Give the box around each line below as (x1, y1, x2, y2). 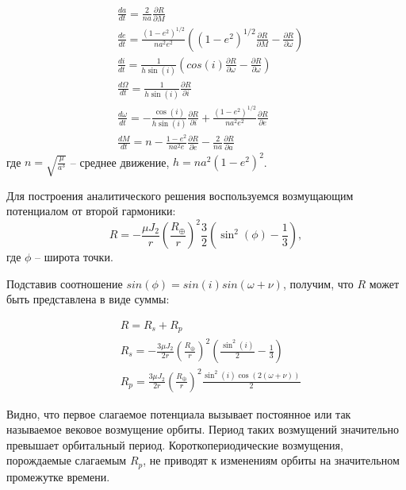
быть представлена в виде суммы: (6, 291, 170, 307)
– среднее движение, (70, 153, 170, 170)
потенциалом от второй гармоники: (6, 203, 176, 219)
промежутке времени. (6, 468, 110, 484)
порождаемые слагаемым (6, 452, 127, 469)
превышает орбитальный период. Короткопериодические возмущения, (6, 436, 343, 453)
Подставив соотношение (6, 275, 123, 291)
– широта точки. (35, 249, 113, 265)
